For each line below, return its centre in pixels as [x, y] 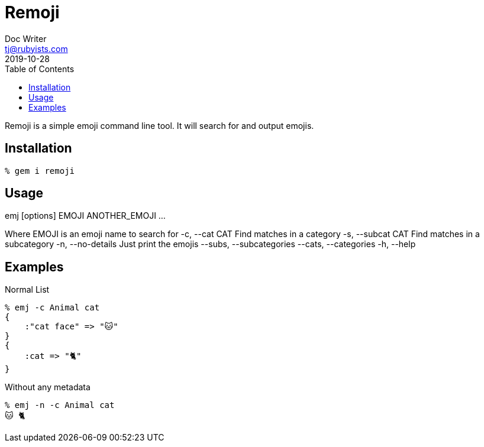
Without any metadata [48, 387]
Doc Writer [26, 38]
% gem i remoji [40, 171]
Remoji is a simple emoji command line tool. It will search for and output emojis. [159, 125]
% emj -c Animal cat [52, 308]
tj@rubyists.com [36, 48]
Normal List [27, 290]
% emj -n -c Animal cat [60, 405]
